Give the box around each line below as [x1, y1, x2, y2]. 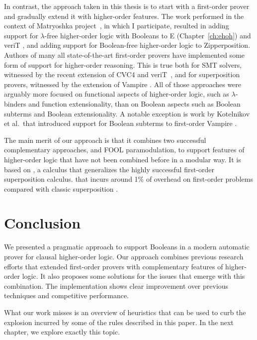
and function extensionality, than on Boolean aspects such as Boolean [28, 98, 241, 109]
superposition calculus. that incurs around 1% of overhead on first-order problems [4, 174, 253, 184]
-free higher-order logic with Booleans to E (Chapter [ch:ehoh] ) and [44, 30, 251, 40]
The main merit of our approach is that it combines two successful [4, 134, 206, 145]
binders [4, 98, 26, 109]
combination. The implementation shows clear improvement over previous [4, 280, 229, 291]
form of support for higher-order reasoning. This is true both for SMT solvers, [4, 59, 242, 70]
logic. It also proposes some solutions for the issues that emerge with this [22, 271, 245, 281]
